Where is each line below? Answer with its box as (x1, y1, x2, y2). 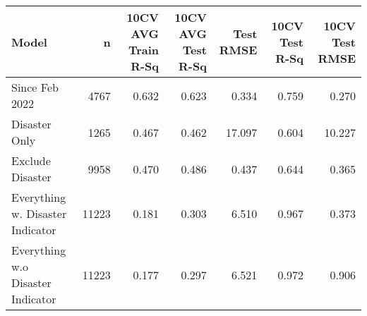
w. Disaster (11, 205, 67, 221)
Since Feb (11, 79, 59, 95)
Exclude (11, 152, 51, 169)
